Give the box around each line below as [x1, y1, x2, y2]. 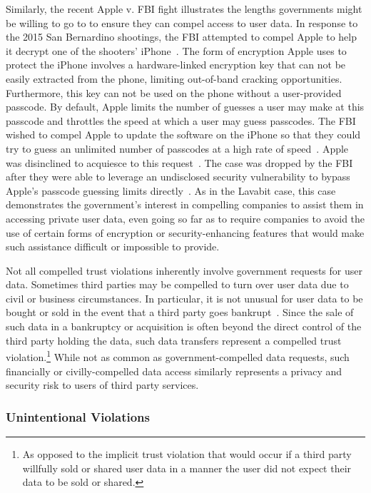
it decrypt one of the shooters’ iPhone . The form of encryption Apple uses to [6, 43, 347, 58]
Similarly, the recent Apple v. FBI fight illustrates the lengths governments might [6, 1, 362, 16]
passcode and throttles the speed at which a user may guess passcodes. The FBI [6, 113, 356, 128]
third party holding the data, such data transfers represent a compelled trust [6, 332, 342, 347]
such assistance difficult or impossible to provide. [6, 239, 220, 254]
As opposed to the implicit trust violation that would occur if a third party [22, 446, 352, 461]
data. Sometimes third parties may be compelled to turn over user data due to [6, 277, 349, 292]
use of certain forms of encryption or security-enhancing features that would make [6, 225, 365, 240]
